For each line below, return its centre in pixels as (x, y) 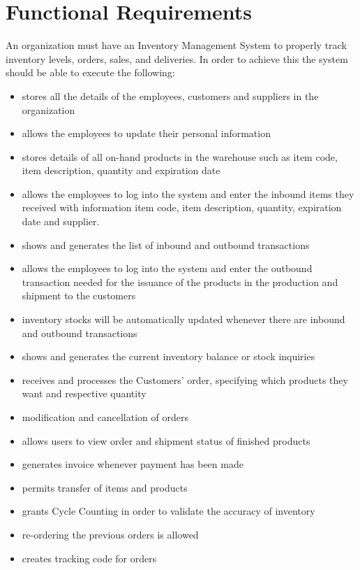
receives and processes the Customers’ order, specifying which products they (185, 379)
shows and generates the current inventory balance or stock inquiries (168, 356)
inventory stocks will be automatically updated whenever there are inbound (183, 319)
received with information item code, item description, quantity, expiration (182, 207)
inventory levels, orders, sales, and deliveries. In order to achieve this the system (177, 58)
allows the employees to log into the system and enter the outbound (167, 268)
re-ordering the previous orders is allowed (110, 534)
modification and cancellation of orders (105, 417)
